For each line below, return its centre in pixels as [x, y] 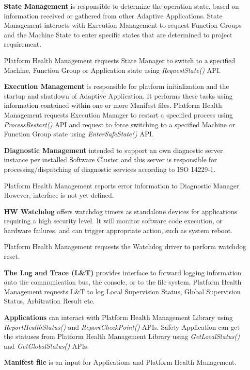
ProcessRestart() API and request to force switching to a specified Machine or [120, 124]
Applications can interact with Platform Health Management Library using [118, 317]
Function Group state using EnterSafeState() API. [79, 134]
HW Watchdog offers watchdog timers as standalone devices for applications [121, 211]
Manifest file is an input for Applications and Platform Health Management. [120, 362]
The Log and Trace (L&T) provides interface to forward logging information [123, 272]
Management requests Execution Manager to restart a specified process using [118, 114]
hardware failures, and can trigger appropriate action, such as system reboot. [118, 230]
